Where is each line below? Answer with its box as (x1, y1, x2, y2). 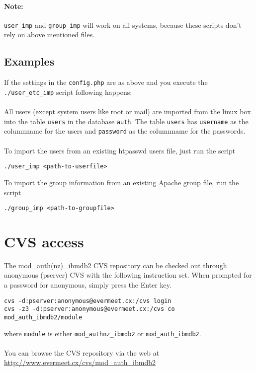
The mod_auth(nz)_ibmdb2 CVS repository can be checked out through (4, 260, 227, 270)
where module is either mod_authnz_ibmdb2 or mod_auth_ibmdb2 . (4, 328, 201, 338)
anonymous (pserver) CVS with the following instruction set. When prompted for (4, 270, 252, 280)
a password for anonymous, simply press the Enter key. (4, 280, 171, 290)
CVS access (4, 231, 84, 251)
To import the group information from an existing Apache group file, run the (4, 177, 239, 187)
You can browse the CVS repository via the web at (4, 347, 160, 358)
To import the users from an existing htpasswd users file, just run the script (4, 145, 236, 155)
